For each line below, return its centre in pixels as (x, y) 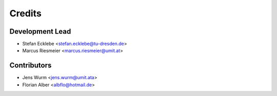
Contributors (31, 66)
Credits (26, 13)
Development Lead (40, 31)
